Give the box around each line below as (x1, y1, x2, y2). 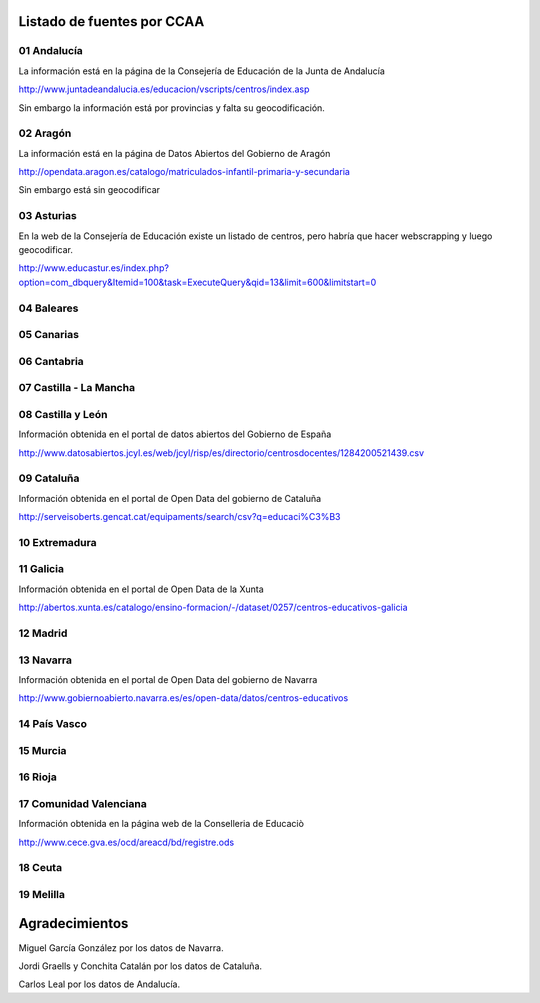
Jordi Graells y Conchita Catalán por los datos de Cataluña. (18, 960, 263, 972)
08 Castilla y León (18, 407, 108, 421)
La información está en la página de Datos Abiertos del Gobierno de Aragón (18, 147, 331, 159)
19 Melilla (18, 887, 65, 901)
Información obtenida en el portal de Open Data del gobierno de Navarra (18, 673, 318, 685)
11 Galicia (18, 562, 65, 576)
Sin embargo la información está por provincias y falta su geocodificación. (18, 101, 325, 114)
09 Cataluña (18, 471, 80, 485)
